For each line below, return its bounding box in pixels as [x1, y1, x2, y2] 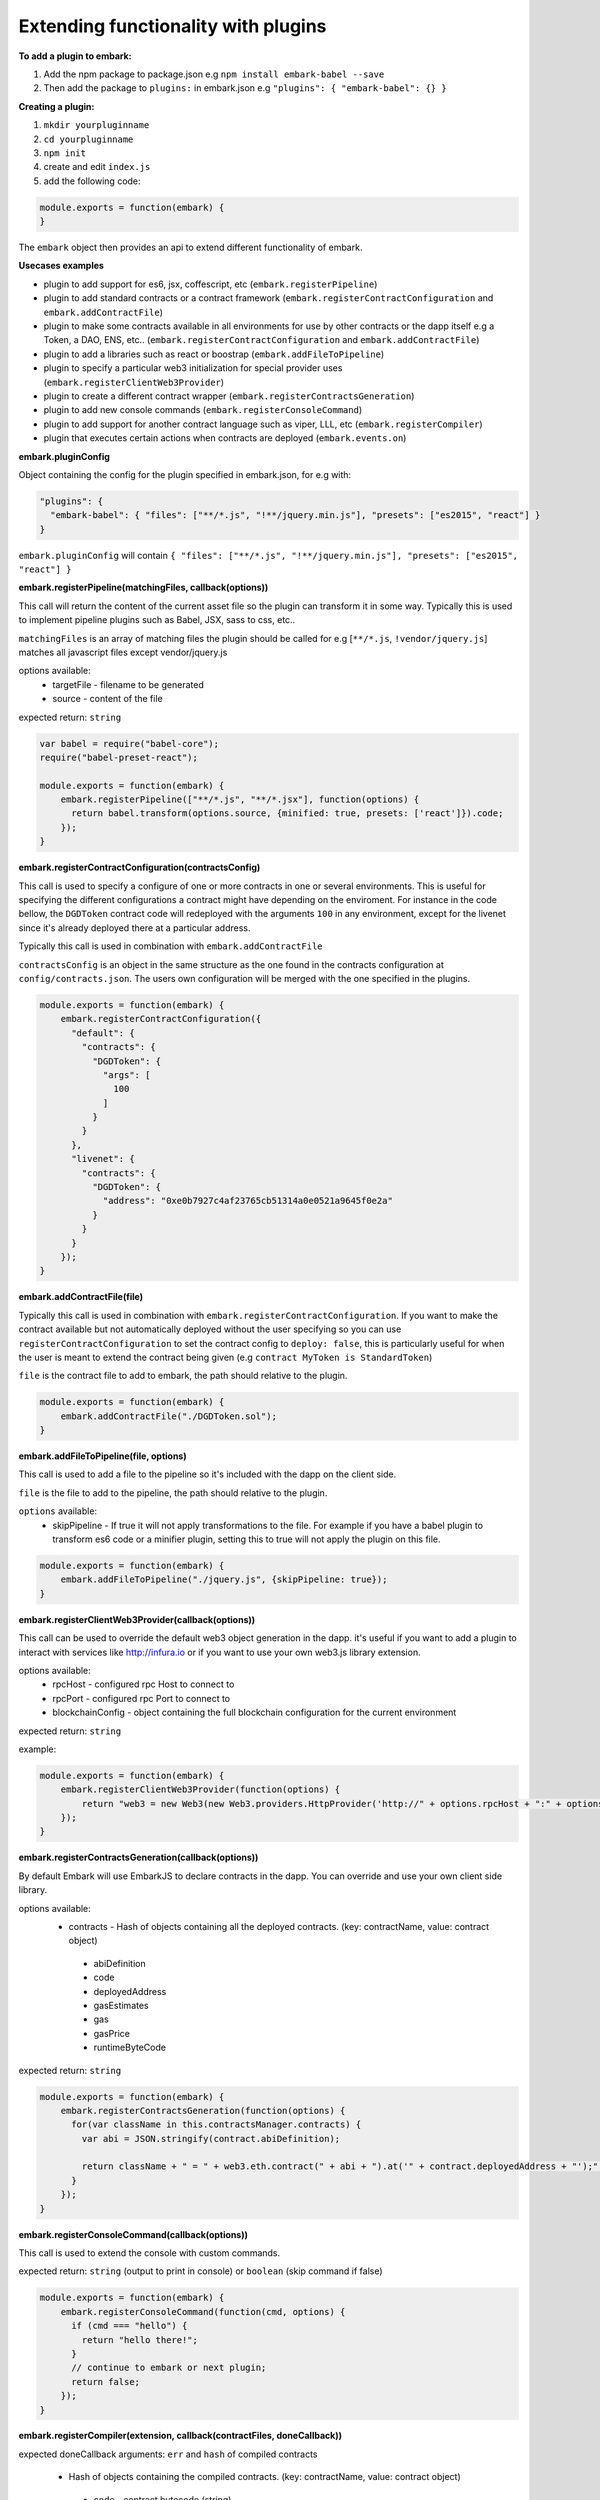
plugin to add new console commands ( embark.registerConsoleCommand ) [43, 404, 363, 416]
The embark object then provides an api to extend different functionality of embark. [18, 241, 363, 254]
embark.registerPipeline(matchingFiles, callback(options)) [18, 581, 269, 594]
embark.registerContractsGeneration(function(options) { [60, 2105, 346, 2116]
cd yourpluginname [43, 133, 134, 145]
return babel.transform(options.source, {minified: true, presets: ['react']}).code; [71, 808, 504, 819]
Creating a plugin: [18, 100, 95, 112]
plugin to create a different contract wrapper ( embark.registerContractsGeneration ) [43, 390, 415, 402]
